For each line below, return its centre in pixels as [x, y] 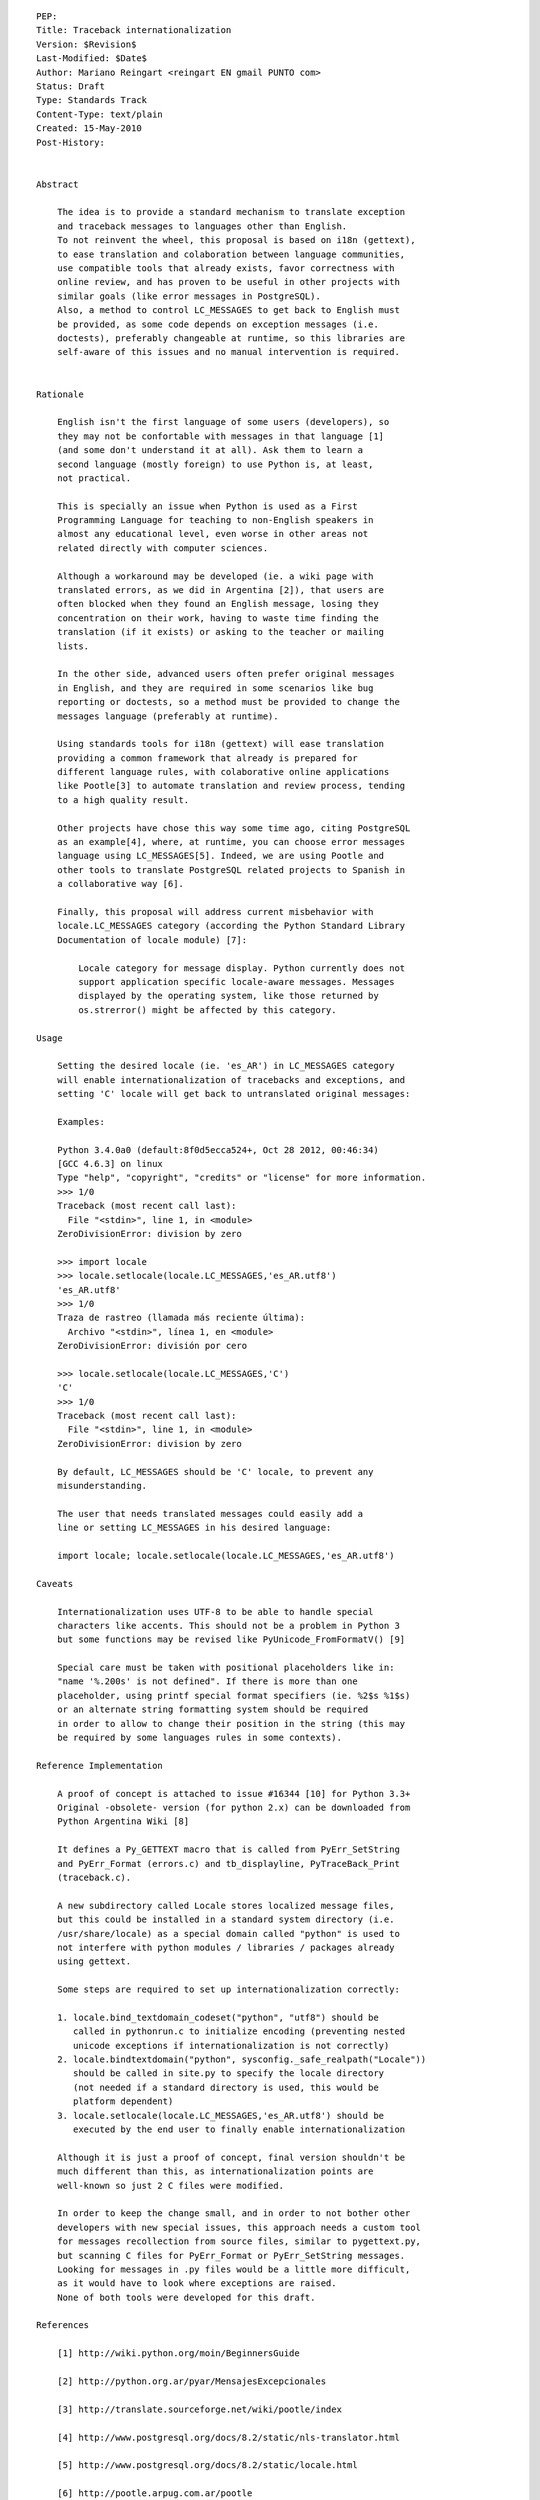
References [63, 2325]
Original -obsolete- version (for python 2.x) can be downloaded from [233, 1807]
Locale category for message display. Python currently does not [242, 968]
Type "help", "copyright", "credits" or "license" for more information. [241, 1178]
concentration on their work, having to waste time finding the [217, 618]
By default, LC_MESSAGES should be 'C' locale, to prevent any [215, 1471]
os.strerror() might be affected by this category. [207, 1009]
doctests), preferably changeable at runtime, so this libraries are [231, 338]
